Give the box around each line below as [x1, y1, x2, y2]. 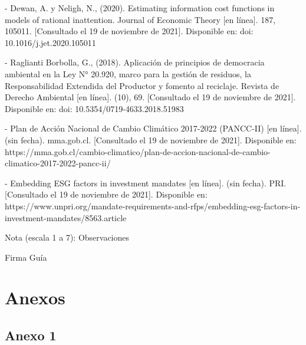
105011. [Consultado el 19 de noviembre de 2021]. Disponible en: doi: [5, 25, 254, 37]
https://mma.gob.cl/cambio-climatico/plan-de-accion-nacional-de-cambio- [5, 145, 271, 157]
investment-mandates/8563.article [5, 211, 127, 224]
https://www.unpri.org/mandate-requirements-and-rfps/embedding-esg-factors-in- [5, 199, 301, 212]
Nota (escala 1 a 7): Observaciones [5, 231, 130, 244]
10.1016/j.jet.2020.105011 [5, 36, 96, 48]
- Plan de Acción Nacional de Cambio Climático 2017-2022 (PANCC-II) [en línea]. [5, 122, 302, 134]
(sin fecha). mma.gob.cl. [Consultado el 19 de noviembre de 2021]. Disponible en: [5, 133, 297, 146]
